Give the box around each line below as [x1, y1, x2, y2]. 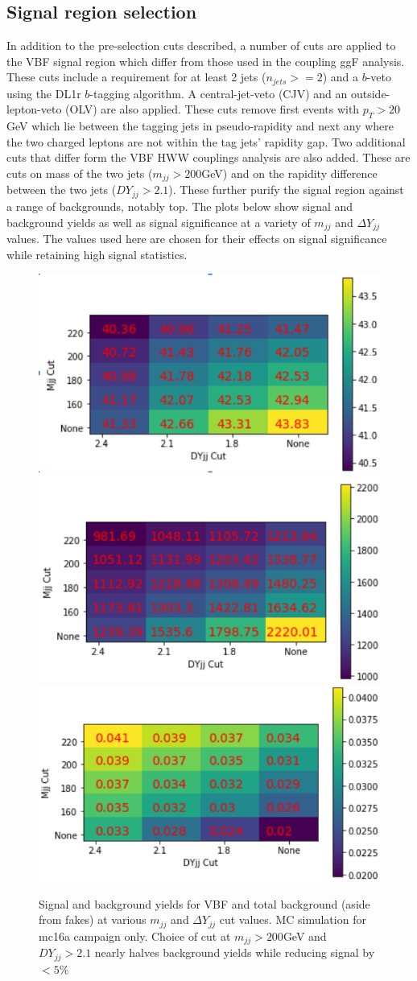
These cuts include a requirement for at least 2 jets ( [6, 68, 266, 85]
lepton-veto [6, 101, 62, 117]
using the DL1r [6, 84, 81, 101]
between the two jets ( [6, 181, 117, 198]
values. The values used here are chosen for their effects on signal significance [6, 229, 387, 246]
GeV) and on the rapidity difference [201, 165, 378, 182]
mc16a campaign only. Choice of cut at [39, 927, 231, 944]
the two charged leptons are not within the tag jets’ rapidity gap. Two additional [6, 133, 406, 150]
